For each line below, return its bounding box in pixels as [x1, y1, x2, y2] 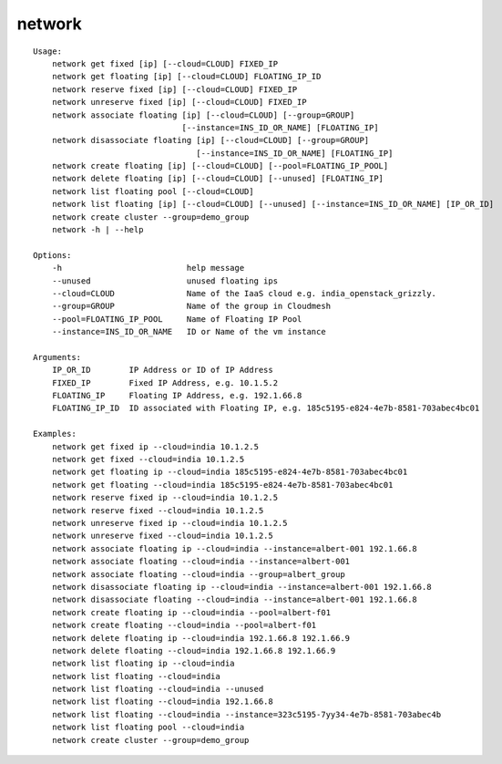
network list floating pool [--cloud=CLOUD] [51, 186, 254, 196]
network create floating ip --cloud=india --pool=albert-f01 [51, 607, 332, 617]
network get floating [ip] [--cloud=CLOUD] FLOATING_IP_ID [51, 71, 322, 82]
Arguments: [33, 352, 82, 362]
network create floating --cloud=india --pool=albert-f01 [51, 620, 317, 631]
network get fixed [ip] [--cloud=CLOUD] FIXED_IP [51, 58, 278, 68]
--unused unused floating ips [51, 275, 278, 286]
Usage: [33, 46, 63, 57]
